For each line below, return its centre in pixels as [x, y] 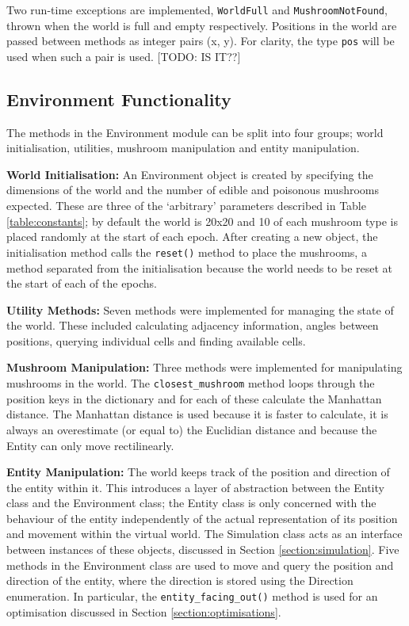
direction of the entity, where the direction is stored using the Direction [180, 580]
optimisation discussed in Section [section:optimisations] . [144, 611]
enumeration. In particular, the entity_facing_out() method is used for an [192, 595]
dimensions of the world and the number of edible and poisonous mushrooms [193, 190]
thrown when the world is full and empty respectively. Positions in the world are [202, 25]
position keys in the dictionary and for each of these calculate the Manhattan [194, 398]
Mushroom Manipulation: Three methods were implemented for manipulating [204, 367]
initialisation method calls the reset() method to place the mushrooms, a [187, 252]
